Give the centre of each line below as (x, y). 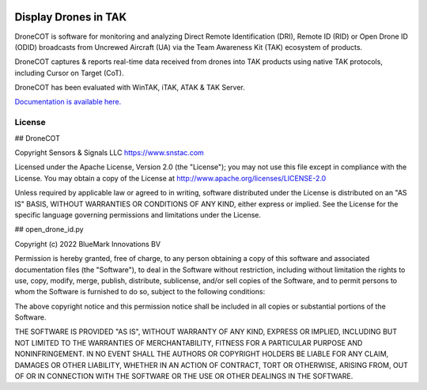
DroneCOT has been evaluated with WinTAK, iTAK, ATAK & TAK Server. (130, 88)
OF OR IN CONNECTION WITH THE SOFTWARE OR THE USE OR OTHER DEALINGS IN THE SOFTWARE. (184, 377)
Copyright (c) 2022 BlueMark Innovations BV (88, 244)
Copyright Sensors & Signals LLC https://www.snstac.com (110, 153)
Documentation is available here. (68, 102)
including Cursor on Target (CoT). (69, 73)
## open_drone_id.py (49, 229)
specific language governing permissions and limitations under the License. (138, 214)
